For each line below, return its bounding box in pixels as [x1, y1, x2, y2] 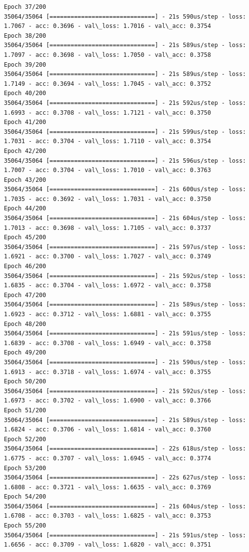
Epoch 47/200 [4, 291, 46, 299]
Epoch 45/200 [4, 234, 46, 241]
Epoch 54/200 [4, 493, 46, 501]
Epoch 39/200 [4, 61, 46, 68]
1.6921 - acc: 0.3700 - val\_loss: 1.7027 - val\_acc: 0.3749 [4, 253, 211, 260]
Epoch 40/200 [4, 90, 46, 97]
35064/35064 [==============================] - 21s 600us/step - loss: [4, 186, 246, 193]
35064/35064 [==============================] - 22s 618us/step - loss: [4, 445, 246, 452]
